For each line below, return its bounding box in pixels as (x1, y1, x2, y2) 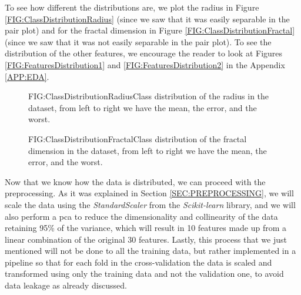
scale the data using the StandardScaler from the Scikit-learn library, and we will (5, 198, 296, 210)
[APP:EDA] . (5, 70, 49, 82)
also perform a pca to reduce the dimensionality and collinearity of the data (5, 210, 278, 222)
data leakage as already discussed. (5, 279, 127, 291)
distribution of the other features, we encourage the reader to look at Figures (5, 47, 283, 59)
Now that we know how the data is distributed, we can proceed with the (5, 175, 266, 187)
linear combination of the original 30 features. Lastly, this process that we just (5, 233, 287, 245)
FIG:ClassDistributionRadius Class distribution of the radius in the (28, 90, 269, 102)
